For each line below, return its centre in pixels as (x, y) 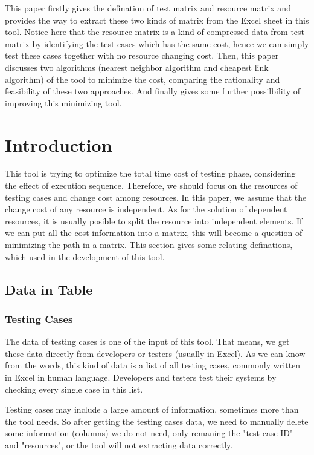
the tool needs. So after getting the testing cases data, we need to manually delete (157, 421)
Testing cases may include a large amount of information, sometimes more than (152, 409)
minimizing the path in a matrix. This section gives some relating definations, (149, 245)
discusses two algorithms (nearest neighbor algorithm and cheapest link (137, 67)
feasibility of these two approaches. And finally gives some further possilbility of (153, 91)
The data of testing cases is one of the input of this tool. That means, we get (147, 342)
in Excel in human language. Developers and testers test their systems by (141, 377)
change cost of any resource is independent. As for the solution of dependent (146, 209)
